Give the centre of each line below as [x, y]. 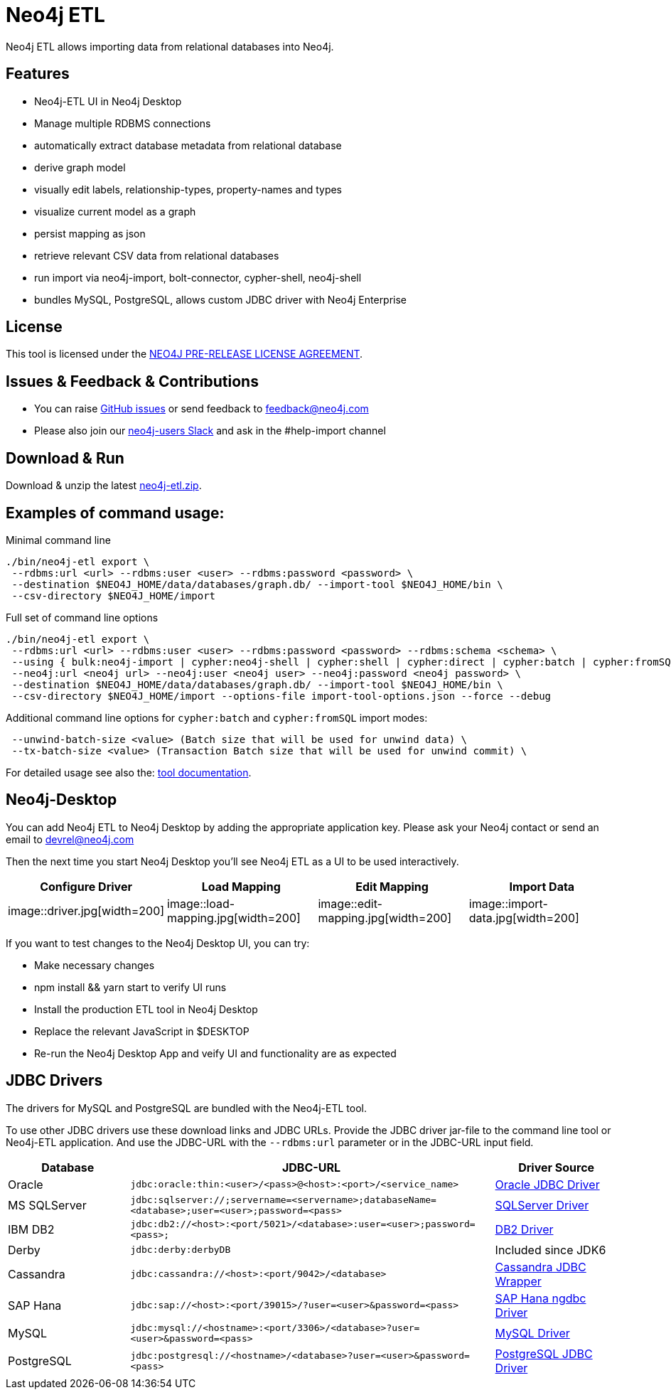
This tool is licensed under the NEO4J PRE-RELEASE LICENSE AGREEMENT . [184, 354]
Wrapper [518, 1281]
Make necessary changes [95, 965]
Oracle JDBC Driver [547, 1184]
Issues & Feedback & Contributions [132, 381]
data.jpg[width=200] [524, 918]
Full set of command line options [82, 617]
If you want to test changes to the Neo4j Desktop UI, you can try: [158, 943]
